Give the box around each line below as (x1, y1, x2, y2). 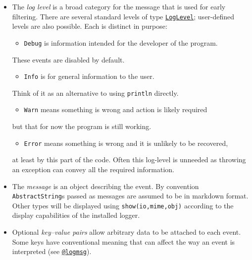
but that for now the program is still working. (12, 121, 151, 131)
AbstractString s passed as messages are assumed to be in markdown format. (12, 191, 249, 201)
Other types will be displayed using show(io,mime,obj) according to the (12, 200, 234, 210)
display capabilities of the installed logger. (12, 210, 140, 220)
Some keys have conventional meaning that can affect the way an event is (12, 236, 235, 247)
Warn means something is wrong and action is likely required (24, 104, 207, 115)
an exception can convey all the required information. (12, 164, 174, 174)
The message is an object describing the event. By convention (12, 181, 199, 191)
